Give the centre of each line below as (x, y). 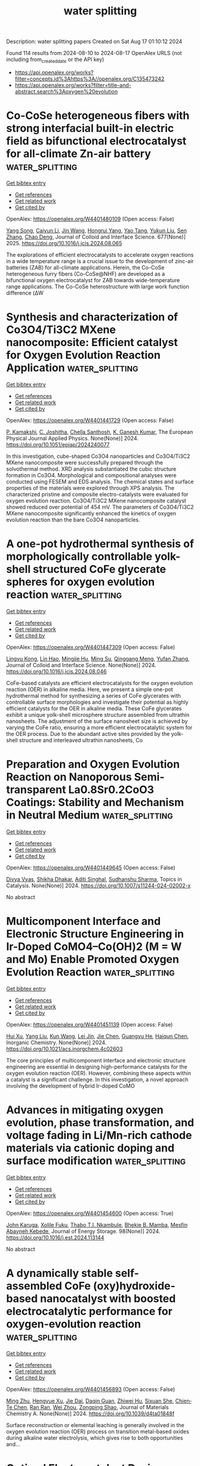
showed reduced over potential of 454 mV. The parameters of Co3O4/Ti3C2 (100, 507)
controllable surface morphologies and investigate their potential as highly (97, 702)
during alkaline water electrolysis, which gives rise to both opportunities (95, 1438)
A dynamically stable (60, 1273)
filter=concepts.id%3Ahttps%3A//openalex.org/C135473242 (90, 78)
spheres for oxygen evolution (81, 582)
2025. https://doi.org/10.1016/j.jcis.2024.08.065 (64, 243)
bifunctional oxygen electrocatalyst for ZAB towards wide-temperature (93, 280)
